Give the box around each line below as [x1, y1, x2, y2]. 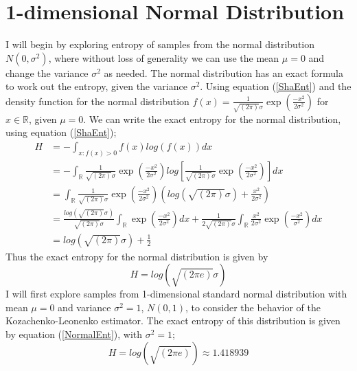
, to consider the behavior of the [185, 300, 321, 314]
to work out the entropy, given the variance [5, 79, 187, 93]
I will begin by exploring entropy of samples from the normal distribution [5, 37, 315, 52]
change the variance [5, 65, 89, 80]
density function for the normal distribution [5, 93, 189, 108]
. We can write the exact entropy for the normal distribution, [83, 111, 341, 126]
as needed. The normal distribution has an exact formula [104, 65, 344, 80]
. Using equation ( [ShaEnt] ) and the [200, 79, 352, 93]
